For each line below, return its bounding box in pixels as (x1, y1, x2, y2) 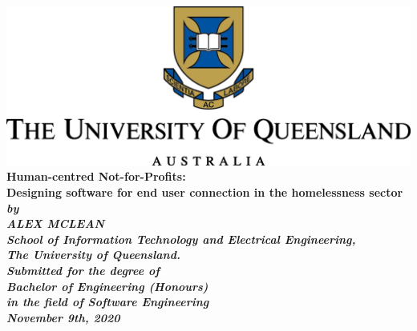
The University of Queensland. (6, 246, 180, 263)
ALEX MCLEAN (6, 215, 105, 232)
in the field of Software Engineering (6, 293, 209, 310)
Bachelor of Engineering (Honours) (6, 277, 208, 294)
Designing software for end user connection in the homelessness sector (6, 184, 403, 201)
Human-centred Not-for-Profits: (6, 168, 186, 185)
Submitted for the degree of (6, 262, 160, 278)
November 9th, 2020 (6, 309, 120, 325)
